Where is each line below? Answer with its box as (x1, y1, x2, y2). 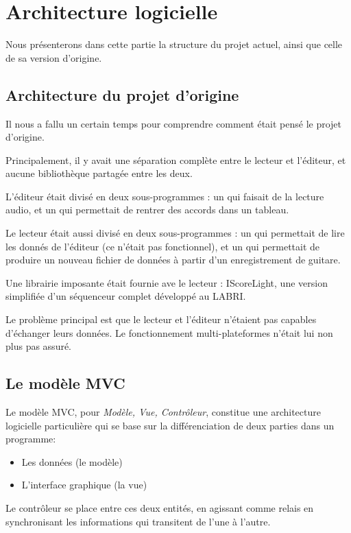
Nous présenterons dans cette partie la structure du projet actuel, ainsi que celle (5, 37, 343, 51)
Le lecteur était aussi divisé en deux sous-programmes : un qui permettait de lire (5, 226, 345, 240)
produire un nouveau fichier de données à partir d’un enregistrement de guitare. (5, 252, 341, 267)
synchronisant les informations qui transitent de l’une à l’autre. (5, 514, 271, 528)
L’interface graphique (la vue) (21, 477, 147, 492)
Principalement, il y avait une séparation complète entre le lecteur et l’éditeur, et (5, 152, 346, 167)
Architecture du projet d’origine (5, 84, 239, 105)
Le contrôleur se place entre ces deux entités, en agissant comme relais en (5, 501, 314, 514)
